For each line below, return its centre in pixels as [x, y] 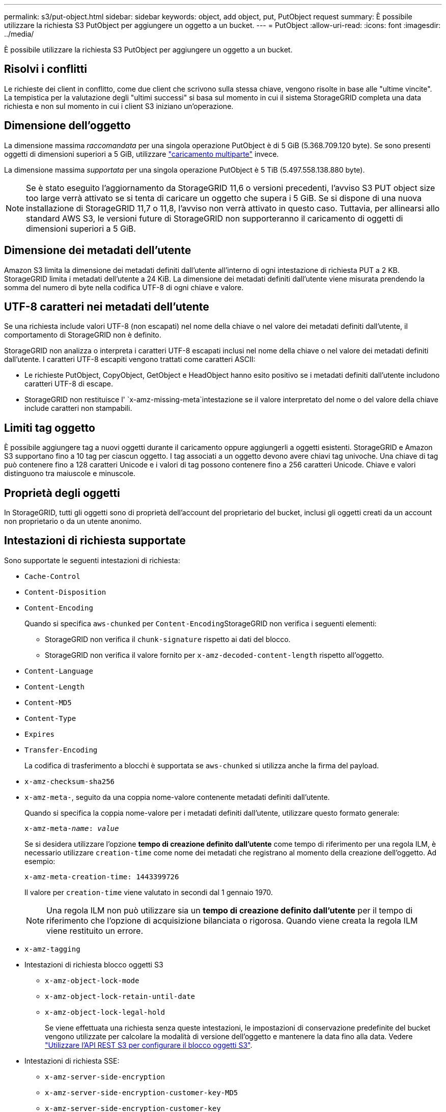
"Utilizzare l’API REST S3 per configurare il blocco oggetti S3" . [149, 1045]
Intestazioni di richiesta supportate [95, 541]
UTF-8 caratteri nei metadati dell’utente [107, 307]
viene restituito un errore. [95, 930]
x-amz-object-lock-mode [92, 980]
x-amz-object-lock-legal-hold [105, 1012]
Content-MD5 [48, 702]
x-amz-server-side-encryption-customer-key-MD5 [142, 1092]
